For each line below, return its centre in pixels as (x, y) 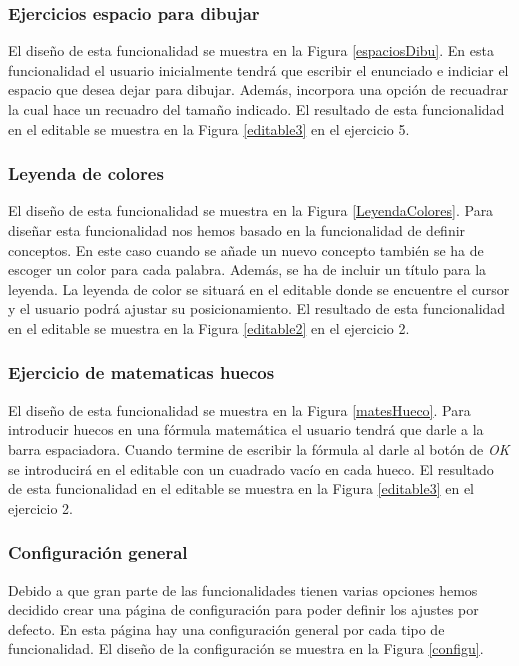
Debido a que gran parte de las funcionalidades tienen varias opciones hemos (243, 589)
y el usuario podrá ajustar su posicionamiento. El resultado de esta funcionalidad (257, 308)
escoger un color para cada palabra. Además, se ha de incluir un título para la (247, 269)
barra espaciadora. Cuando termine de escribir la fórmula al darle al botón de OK (259, 448)
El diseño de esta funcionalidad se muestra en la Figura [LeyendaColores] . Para (251, 210)
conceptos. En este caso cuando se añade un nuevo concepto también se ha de (246, 249)
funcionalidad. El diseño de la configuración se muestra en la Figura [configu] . (246, 648)
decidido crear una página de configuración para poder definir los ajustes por (243, 609)
